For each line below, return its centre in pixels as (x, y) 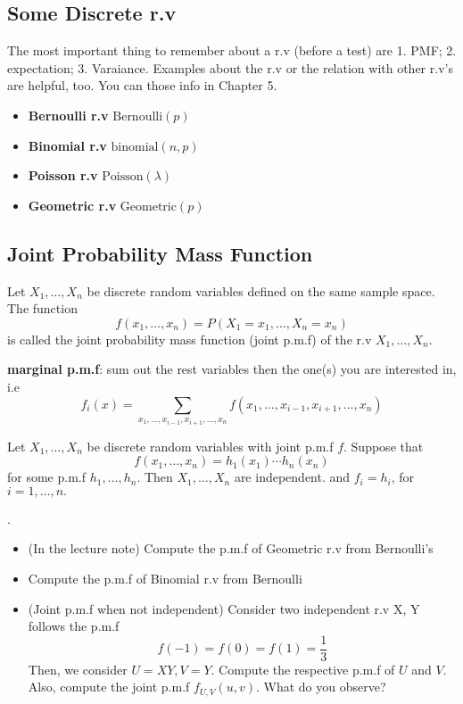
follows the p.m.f (74, 626)
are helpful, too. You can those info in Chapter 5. (142, 85)
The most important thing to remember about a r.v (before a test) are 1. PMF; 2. (232, 50)
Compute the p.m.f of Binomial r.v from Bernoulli (165, 578)
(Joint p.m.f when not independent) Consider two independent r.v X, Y (224, 608)
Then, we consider (78, 669)
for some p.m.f (47, 477)
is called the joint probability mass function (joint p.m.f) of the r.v (190, 339)
